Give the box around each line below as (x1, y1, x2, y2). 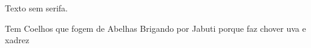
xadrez (5, 34, 30, 46)
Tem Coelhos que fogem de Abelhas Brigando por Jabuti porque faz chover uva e (5, 22, 306, 34)
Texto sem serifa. (5, 2, 68, 14)
